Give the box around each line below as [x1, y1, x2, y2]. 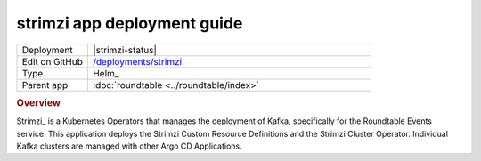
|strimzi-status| [92, 44, 158, 56]
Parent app [21, 78, 69, 91]
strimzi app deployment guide [16, 13, 243, 33]
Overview [16, 96, 61, 109]
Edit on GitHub [21, 55, 84, 68]
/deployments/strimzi [92, 55, 183, 68]
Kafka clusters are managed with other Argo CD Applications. [16, 141, 242, 151]
